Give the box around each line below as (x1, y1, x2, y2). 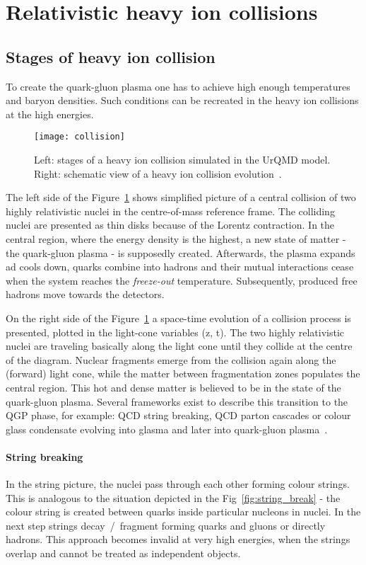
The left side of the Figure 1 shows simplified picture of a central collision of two (6, 190, 356, 205)
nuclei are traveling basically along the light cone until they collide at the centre (6, 338, 353, 353)
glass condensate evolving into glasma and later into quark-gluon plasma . (6, 421, 328, 436)
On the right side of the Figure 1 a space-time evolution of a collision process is (6, 310, 351, 325)
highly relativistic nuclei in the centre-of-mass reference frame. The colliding (6, 203, 335, 218)
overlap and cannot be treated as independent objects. (6, 546, 241, 561)
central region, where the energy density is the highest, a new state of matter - (6, 231, 346, 246)
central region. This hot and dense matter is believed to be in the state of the (6, 379, 341, 394)
